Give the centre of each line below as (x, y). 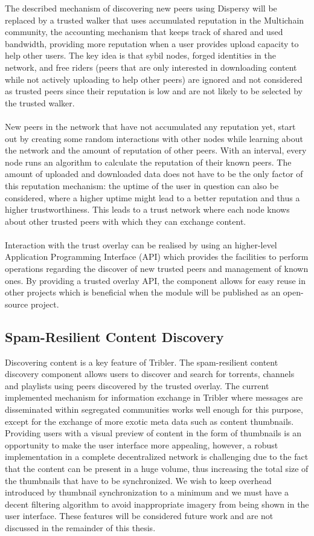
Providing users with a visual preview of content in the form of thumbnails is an (153, 433)
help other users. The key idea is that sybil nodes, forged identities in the (140, 55)
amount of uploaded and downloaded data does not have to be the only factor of (154, 174)
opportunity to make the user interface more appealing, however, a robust (142, 444)
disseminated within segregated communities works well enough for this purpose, (154, 409)
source (17, 304)
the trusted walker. (40, 102)
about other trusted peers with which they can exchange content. (126, 221)
